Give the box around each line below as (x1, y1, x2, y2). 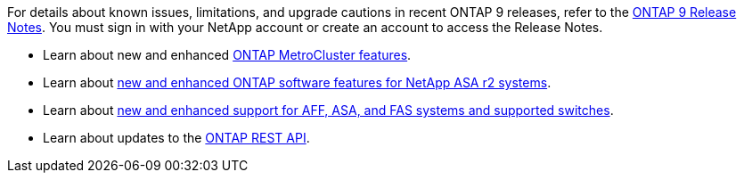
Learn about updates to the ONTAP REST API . (43, 130, 310, 145)
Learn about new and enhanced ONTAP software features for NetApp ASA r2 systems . (43, 75, 552, 90)
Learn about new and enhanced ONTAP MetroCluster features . (43, 47, 412, 62)
